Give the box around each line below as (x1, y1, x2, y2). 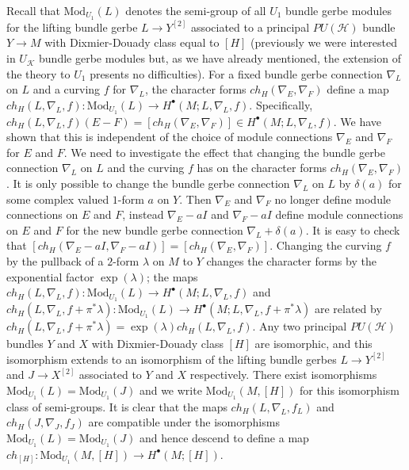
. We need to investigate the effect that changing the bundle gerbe (63, 143, 386, 160)
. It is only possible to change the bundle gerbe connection (6, 175, 290, 192)
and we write (139, 381, 202, 398)
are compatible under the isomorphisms (88, 414, 280, 430)
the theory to (6, 65, 71, 82)
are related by (314, 300, 382, 317)
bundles (6, 335, 44, 352)
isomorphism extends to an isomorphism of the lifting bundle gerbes (6, 350, 337, 367)
